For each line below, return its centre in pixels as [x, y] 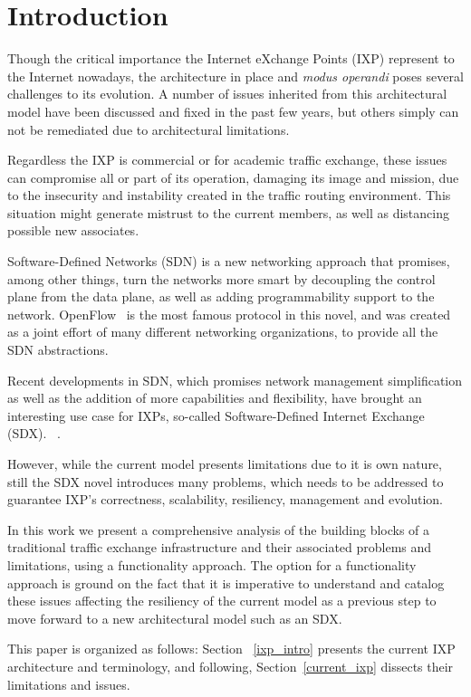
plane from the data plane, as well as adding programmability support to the [221, 296]
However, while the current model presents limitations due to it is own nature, [225, 463]
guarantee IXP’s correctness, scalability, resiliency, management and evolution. [226, 499]
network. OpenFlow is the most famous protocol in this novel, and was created [229, 314]
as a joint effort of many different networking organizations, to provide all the [223, 332]
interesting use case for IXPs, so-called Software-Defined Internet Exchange [216, 415]
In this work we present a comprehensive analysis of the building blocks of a [219, 529]
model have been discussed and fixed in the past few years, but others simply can [233, 111]
